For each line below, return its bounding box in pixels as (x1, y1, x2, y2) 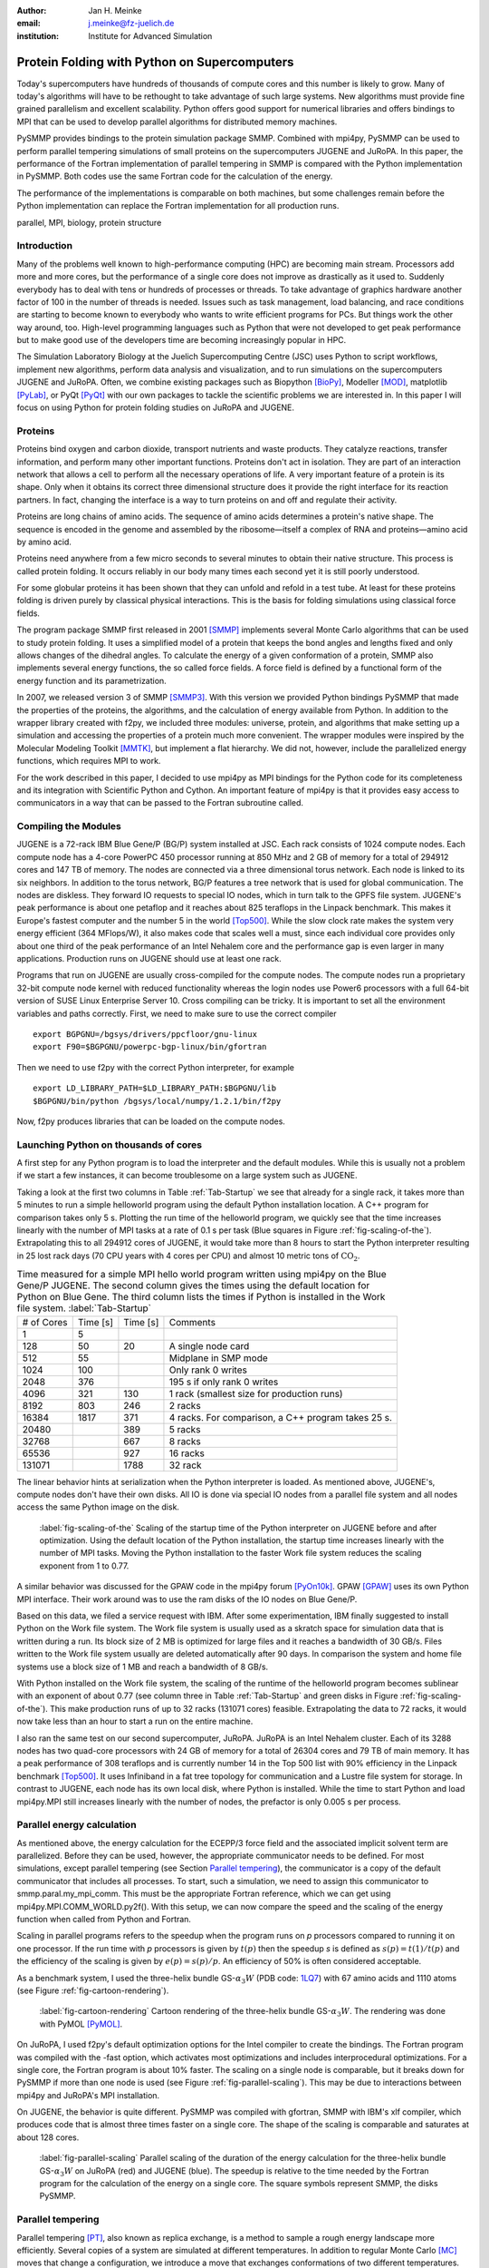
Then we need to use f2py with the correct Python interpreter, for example (16, 1061, 294, 1072)
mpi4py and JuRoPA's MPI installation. (16, 2089, 160, 2100)
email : (16, 18, 41, 29)
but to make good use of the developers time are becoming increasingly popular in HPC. (16, 335, 347, 346)
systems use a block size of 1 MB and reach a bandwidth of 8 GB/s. (16, 1661, 269, 1672)
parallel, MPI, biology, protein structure (16, 217, 162, 228)
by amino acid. (16, 536, 72, 547)
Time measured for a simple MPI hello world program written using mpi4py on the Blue (16, 1268, 387, 1281)
